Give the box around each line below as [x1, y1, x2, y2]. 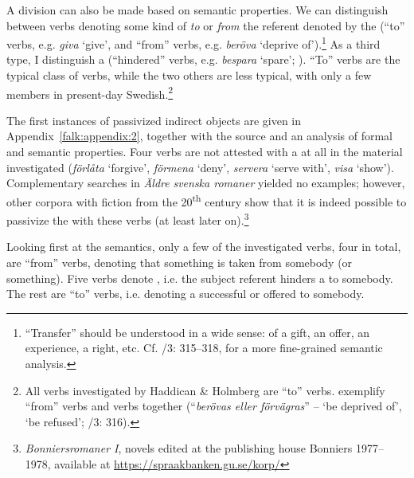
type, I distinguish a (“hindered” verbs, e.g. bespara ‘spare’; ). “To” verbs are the [6, 51, 400, 68]
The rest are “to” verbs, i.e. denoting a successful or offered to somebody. [6, 285, 365, 302]
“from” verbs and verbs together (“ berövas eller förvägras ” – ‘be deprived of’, [25, 398, 402, 414]
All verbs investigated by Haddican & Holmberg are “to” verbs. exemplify [25, 382, 385, 398]
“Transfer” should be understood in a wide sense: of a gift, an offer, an [25, 323, 370, 340]
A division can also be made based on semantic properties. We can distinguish [6, 2, 389, 18]
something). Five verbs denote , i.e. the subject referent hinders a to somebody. [6, 269, 393, 286]
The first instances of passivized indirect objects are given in [6, 112, 302, 128]
